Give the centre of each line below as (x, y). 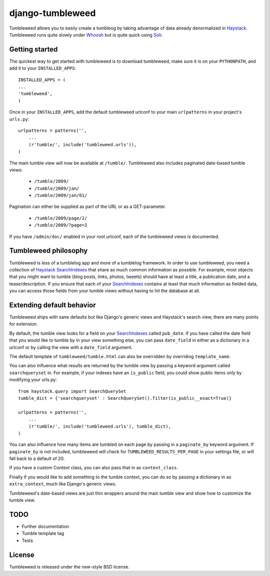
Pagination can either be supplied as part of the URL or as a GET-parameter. (87, 207)
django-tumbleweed (52, 13)
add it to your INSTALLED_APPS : (43, 68)
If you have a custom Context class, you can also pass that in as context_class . (94, 468)
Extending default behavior (52, 305)
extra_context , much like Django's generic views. (63, 484)
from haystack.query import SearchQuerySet (72, 391)
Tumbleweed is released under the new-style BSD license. (69, 566)
